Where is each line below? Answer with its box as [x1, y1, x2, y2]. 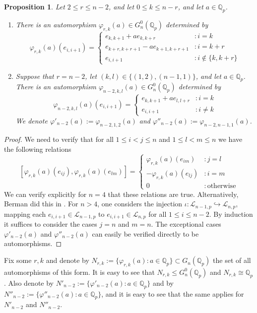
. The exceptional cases [151, 219, 221, 229]
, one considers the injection [97, 198, 183, 209]
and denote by [46, 255, 89, 265]
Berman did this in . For [4, 198, 78, 209]
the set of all [213, 255, 251, 265]
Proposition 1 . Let [4, 1, 65, 11]
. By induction [209, 208, 253, 219]
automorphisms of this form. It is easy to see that [4, 266, 155, 277]
